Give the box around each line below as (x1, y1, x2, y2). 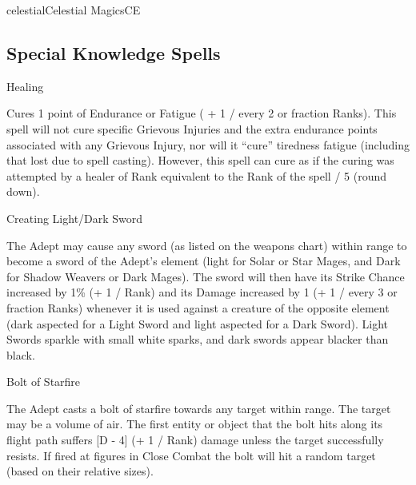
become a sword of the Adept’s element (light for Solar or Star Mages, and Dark (6, 252, 401, 269)
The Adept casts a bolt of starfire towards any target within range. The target (6, 400, 391, 416)
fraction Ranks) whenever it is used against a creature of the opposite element (6, 299, 390, 316)
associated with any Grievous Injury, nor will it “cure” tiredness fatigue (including (6, 136, 410, 153)
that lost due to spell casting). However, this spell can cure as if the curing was (6, 152, 394, 169)
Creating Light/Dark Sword (6, 209, 143, 226)
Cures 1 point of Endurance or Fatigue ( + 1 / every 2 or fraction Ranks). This (6, 105, 397, 121)
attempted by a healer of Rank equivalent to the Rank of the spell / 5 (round (6, 167, 386, 184)
